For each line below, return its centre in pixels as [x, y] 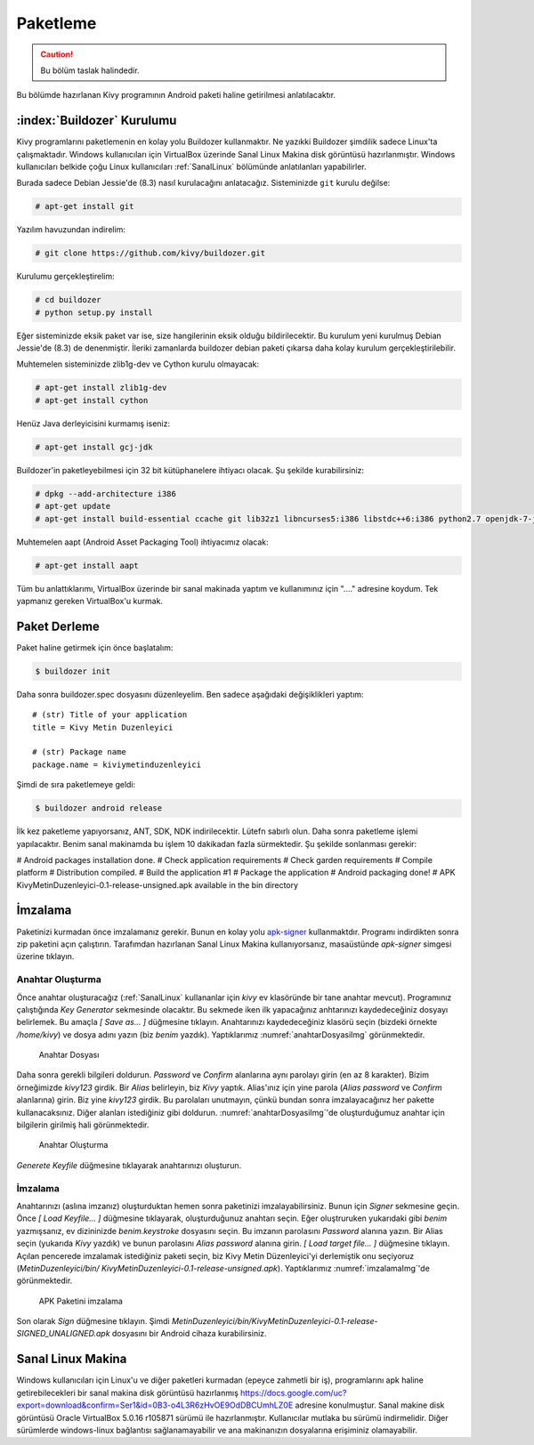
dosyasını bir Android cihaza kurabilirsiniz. [189, 1334]
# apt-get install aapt [87, 565]
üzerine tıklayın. [45, 957]
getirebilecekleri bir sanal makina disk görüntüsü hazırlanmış [128, 1393]
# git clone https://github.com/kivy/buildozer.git [150, 253]
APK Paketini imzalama [81, 1301]
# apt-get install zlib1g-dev [101, 388]
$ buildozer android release [99, 808]
